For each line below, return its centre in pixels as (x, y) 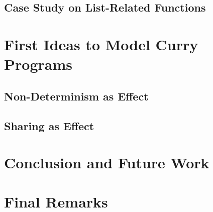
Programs (38, 64)
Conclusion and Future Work (107, 163)
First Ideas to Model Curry (101, 44)
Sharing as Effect (49, 125)
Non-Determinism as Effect (76, 96)
